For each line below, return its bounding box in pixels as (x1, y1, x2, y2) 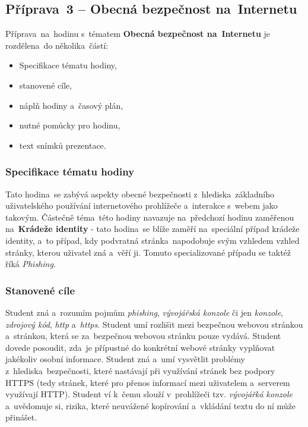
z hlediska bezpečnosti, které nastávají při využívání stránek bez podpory (5, 364, 275, 376)
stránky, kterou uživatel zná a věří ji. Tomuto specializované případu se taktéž (5, 246, 291, 258)
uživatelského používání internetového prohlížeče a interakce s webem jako (5, 199, 278, 212)
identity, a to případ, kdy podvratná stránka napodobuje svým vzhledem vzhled (5, 234, 300, 246)
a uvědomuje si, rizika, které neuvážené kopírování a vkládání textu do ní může (5, 399, 296, 412)
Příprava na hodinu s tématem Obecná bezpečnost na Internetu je (5, 27, 271, 40)
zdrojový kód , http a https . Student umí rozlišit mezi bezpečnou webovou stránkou (5, 318, 303, 330)
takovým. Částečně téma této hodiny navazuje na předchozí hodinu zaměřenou (5, 211, 294, 223)
